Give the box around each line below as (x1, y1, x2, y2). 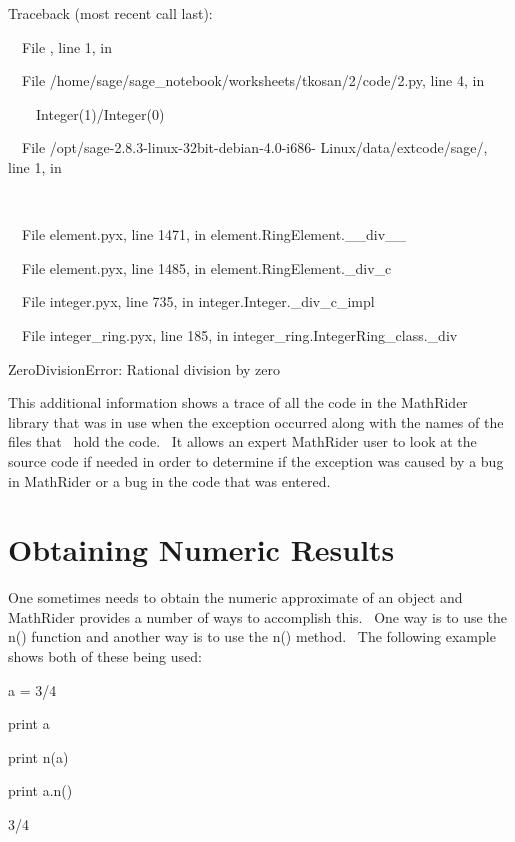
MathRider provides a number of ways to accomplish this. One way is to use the (8, 606, 507, 627)
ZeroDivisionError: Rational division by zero (8, 358, 281, 379)
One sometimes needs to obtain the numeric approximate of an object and (8, 587, 463, 608)
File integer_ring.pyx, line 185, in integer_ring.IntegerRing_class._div (21, 324, 458, 345)
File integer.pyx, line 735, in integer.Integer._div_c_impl (21, 291, 375, 312)
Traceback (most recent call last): (8, 3, 213, 23)
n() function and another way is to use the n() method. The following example (8, 626, 496, 647)
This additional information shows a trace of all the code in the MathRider (8, 392, 468, 413)
